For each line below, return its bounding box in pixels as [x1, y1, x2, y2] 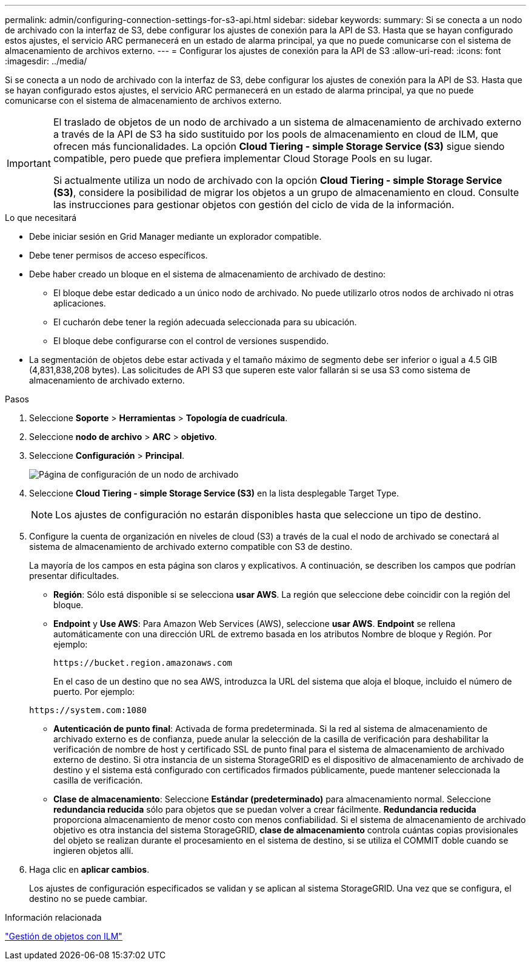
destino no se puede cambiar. [29, 893, 147, 904]
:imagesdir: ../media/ [5, 56, 87, 66]
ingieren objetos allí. [53, 845, 133, 856]
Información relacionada [5, 912, 102, 923]
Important [7, 157, 51, 169]
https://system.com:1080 [29, 705, 147, 715]
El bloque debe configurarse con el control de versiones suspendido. [53, 336, 329, 346]
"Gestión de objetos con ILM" [5, 931, 122, 941]
